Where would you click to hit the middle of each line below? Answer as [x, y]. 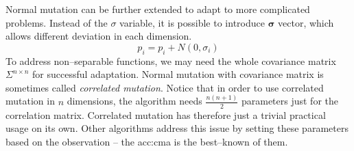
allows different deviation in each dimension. [99, 36]
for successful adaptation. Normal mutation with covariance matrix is [178, 74]
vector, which [306, 22]
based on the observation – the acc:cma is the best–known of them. [147, 141]
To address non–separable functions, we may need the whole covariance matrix [171, 60]
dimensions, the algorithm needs [134, 101]
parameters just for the [290, 101]
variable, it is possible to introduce [192, 22]
